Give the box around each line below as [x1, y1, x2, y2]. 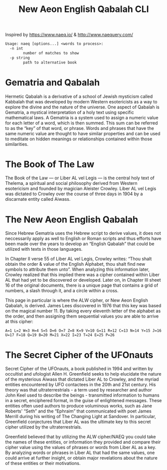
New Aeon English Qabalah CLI [18, 3, 149, 15]
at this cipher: [5, 319, 33, 325]
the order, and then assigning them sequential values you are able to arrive [5, 313, 159, 319]
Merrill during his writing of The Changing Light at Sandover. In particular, [5, 414, 156, 420]
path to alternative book [23, 60, 77, 65]
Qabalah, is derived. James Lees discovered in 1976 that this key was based [5, 303, 162, 309]
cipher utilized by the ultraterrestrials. [5, 424, 82, 430]
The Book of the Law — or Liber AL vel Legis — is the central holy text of [5, 175, 155, 181]
